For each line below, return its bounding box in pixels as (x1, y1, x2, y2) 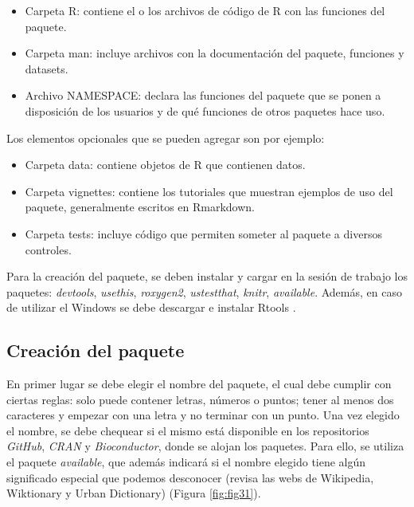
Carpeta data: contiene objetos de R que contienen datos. (25, 156, 306, 173)
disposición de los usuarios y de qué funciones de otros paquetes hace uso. (25, 102, 385, 119)
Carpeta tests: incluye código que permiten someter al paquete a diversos (25, 225, 382, 242)
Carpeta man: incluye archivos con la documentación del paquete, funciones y (25, 45, 404, 61)
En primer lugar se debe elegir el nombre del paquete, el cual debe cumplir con (6, 375, 392, 392)
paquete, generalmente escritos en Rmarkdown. (25, 198, 256, 215)
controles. (25, 241, 72, 257)
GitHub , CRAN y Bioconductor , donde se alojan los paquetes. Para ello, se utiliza (6, 438, 404, 454)
